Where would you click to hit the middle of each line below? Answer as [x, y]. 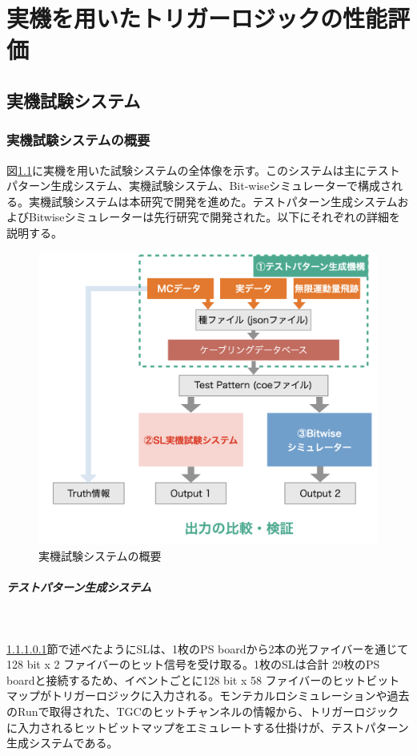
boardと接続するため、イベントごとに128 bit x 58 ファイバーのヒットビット [203, 679]
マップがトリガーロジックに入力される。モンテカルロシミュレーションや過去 [208, 695]
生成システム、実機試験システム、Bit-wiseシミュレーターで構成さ [221, 186]
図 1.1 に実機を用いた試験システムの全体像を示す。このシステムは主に [186, 170]
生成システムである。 [62, 743]
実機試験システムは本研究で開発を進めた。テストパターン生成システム [213, 201]
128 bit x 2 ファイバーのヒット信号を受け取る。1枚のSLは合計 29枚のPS [193, 664]
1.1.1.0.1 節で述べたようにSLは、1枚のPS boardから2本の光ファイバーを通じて [208, 648]
